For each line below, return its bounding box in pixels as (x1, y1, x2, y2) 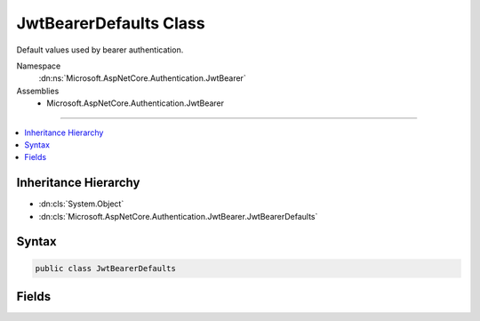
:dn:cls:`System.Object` (38, 198, 124, 209)
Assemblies (16, 85, 60, 96)
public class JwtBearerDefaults (35, 263, 177, 273)
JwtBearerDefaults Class (16, 13, 205, 33)
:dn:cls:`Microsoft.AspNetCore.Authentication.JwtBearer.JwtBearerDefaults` (38, 211, 318, 221)
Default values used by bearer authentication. (16, 44, 184, 55)
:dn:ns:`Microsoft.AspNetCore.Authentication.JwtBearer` (38, 73, 246, 84)
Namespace (16, 60, 61, 71)
